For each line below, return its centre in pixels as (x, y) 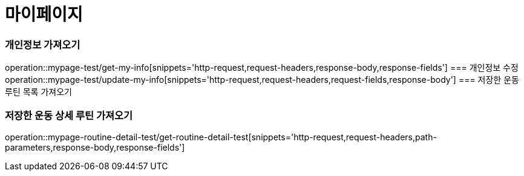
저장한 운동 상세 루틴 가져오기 (69, 115)
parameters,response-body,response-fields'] (95, 147)
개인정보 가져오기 (43, 44)
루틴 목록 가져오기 (38, 92)
